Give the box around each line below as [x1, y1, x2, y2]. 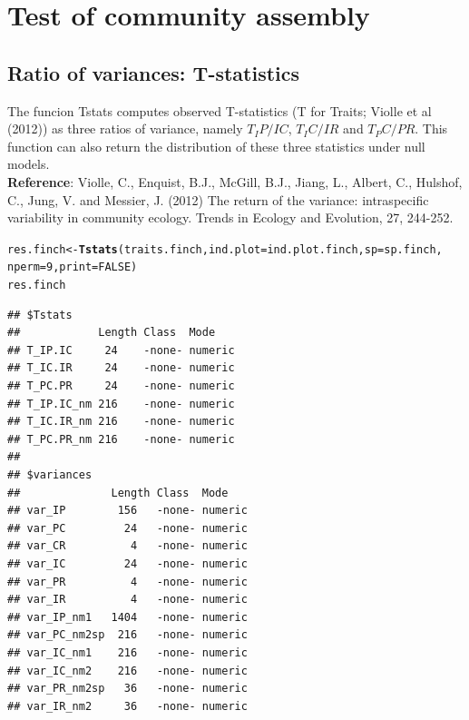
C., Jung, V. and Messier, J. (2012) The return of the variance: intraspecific [7, 190, 429, 209]
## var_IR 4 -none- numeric [7, 593, 248, 607]
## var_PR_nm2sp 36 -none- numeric [7, 682, 248, 695]
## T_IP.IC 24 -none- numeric [7, 343, 235, 357]
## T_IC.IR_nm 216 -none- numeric [7, 415, 235, 429]
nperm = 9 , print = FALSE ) [7, 261, 138, 274]
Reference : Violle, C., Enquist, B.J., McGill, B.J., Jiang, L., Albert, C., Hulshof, [7, 172, 463, 191]
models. [7, 154, 50, 173]
